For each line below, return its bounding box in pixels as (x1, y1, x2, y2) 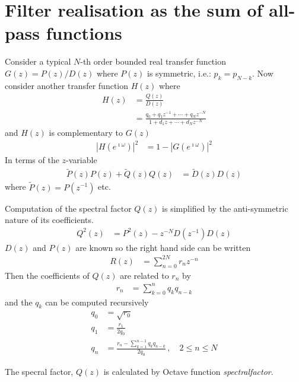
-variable (66, 154, 97, 166)
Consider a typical (5, 55, 71, 68)
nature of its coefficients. (5, 214, 94, 226)
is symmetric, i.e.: (147, 66, 211, 79)
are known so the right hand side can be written (75, 241, 251, 253)
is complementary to (49, 126, 123, 139)
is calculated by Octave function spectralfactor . (103, 365, 273, 378)
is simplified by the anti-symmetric (162, 202, 288, 214)
